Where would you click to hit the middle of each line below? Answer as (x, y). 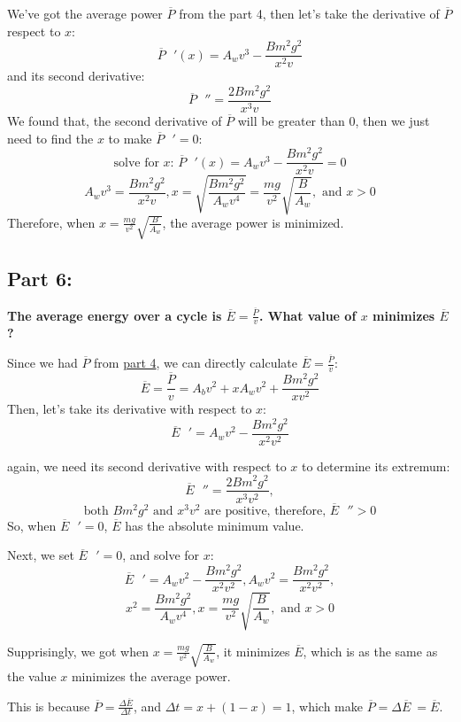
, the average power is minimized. (253, 222)
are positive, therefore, (265, 511)
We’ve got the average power (85, 13)
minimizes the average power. (151, 675)
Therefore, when (51, 222)
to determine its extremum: (376, 466)
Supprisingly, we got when (78, 651)
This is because (49, 706)
